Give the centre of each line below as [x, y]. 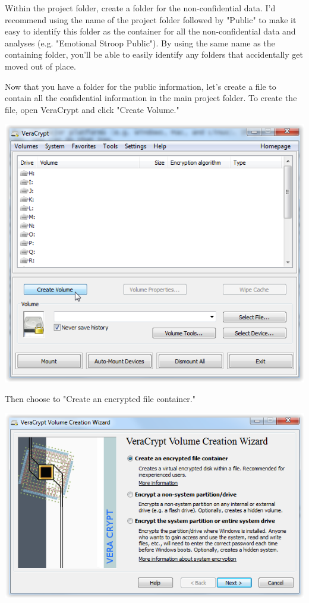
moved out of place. [40, 66]
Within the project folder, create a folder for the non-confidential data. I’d [140, 8]
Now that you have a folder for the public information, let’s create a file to [141, 86]
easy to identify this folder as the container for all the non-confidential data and [150, 31]
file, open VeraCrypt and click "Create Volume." [92, 109]
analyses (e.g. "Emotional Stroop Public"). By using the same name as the [140, 43]
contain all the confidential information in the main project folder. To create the [151, 98]
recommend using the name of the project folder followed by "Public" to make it [151, 19]
